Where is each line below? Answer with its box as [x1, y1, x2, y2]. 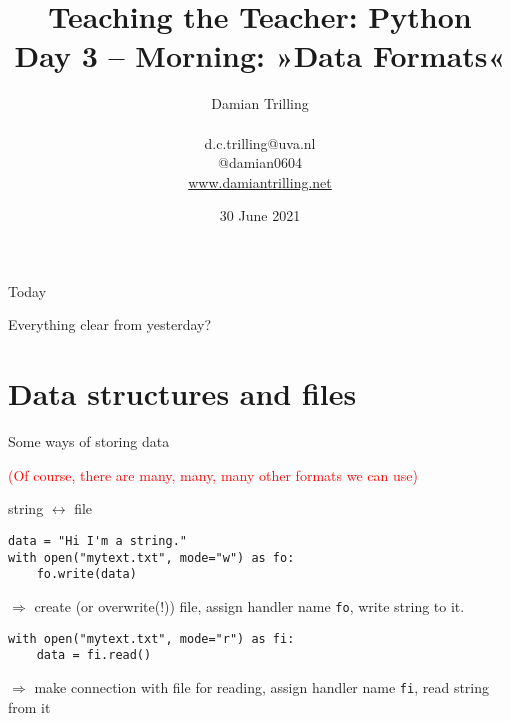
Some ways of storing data [8, 431, 170, 452]
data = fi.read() [36, 648, 152, 663]
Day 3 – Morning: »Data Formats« [14, 35, 506, 76]
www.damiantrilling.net [188, 171, 332, 192]
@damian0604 [217, 152, 302, 173]
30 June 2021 [219, 205, 301, 226]
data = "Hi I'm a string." [8, 533, 187, 548]
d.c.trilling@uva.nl [204, 132, 316, 153]
